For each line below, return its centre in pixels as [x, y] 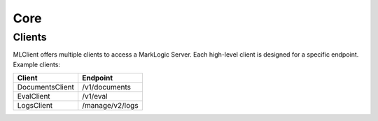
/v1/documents [106, 87]
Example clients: [37, 64]
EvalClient [34, 97]
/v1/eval [94, 97]
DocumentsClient [46, 87]
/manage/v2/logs [110, 106]
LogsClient [35, 106]
